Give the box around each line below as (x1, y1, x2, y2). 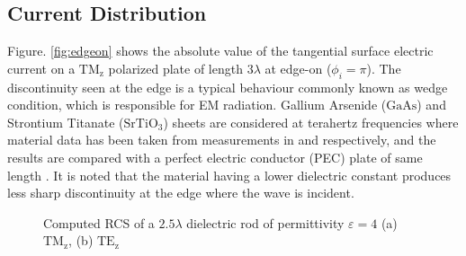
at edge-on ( (264, 58, 332, 77)
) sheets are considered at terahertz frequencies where (163, 112, 459, 131)
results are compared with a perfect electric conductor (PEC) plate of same (7, 147, 423, 166)
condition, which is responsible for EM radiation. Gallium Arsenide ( (7, 95, 387, 114)
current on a (7, 58, 76, 77)
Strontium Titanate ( (7, 112, 124, 131)
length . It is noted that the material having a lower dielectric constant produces (7, 165, 452, 184)
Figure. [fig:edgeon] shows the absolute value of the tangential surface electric (7, 41, 434, 60)
